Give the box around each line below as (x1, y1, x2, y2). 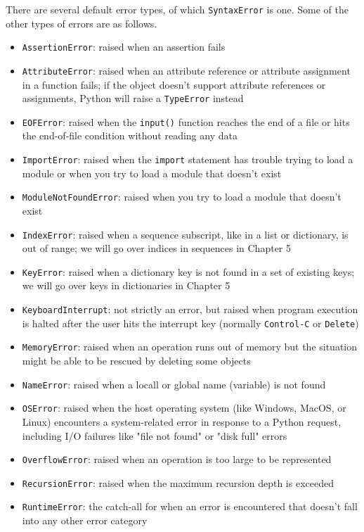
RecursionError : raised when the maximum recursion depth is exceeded (22, 475, 334, 490)
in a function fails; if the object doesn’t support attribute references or (22, 77, 326, 91)
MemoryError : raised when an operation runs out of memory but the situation (22, 339, 358, 354)
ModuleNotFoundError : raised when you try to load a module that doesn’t (22, 189, 342, 204)
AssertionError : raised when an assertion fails (22, 39, 226, 54)
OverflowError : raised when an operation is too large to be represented (22, 452, 332, 467)
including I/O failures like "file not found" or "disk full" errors (22, 428, 287, 443)
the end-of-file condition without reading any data (22, 128, 238, 143)
